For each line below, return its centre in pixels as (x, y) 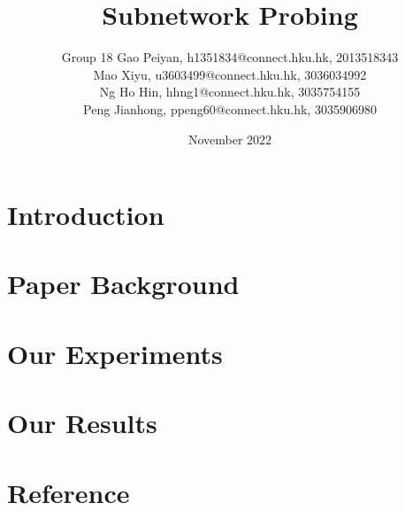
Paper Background (123, 284)
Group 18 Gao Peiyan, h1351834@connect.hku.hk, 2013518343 (230, 57)
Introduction (86, 215)
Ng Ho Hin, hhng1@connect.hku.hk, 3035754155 (230, 92)
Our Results (82, 423)
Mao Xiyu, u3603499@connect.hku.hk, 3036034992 (230, 74)
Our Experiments (115, 353)
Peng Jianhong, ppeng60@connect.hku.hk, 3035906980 (230, 108)
